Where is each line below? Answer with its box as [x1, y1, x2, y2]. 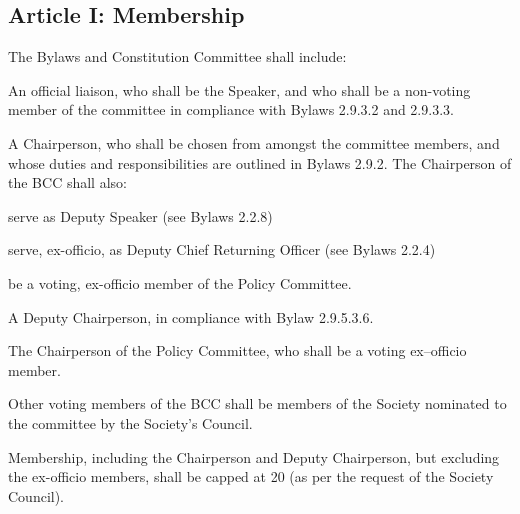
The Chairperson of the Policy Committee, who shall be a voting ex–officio [8, 340, 467, 361]
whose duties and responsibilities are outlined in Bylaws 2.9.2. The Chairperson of [8, 152, 512, 173]
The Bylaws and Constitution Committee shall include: [8, 46, 347, 67]
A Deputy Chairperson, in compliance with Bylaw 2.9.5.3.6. [8, 306, 374, 327]
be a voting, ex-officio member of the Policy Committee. [8, 272, 352, 293]
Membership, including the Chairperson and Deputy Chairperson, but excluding [8, 446, 500, 467]
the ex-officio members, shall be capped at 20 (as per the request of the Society [8, 466, 494, 487]
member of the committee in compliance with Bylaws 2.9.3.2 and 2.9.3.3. [8, 99, 454, 120]
